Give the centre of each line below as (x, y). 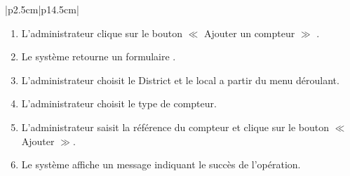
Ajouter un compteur (250, 33)
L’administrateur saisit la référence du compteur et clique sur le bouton (175, 127)
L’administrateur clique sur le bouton (102, 33)
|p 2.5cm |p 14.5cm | (42, 9)
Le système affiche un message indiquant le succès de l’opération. (161, 164)
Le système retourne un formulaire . (99, 56)
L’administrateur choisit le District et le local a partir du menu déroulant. (180, 80)
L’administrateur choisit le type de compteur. (119, 103)
